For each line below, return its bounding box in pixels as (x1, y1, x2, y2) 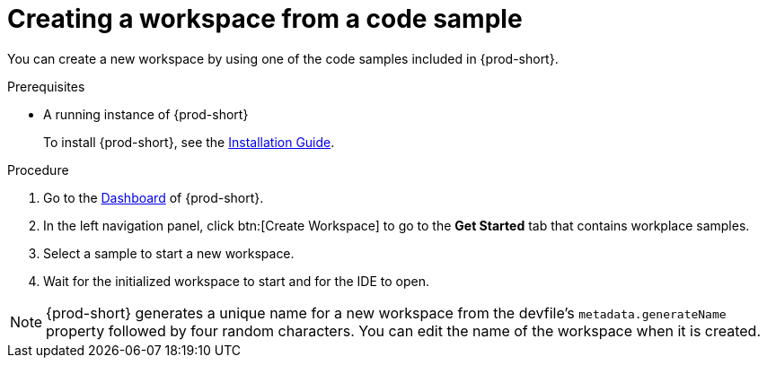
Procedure (7, 161, 69, 178)
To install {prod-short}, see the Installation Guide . (43, 134, 335, 150)
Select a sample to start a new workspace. (43, 245, 295, 261)
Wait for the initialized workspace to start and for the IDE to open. (43, 273, 429, 289)
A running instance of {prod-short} (43, 106, 249, 122)
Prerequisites (7, 78, 85, 94)
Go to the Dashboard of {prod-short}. (43, 189, 264, 205)
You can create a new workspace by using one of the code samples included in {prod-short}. (7, 50, 559, 66)
